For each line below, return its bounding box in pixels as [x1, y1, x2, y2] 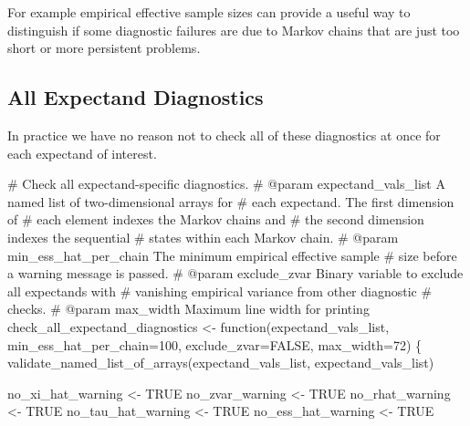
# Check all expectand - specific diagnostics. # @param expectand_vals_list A [7, 174, 445, 193]
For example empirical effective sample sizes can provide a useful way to [7, 3, 411, 21]
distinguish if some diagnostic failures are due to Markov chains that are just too [7, 20, 460, 39]
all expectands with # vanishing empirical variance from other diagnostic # [7, 281, 433, 300]
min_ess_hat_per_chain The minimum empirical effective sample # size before [7, 245, 457, 265]
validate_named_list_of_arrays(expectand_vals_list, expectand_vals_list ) [7, 353, 434, 372]
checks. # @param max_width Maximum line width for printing [7, 299, 370, 318]
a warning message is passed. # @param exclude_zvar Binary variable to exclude [7, 264, 464, 283]
